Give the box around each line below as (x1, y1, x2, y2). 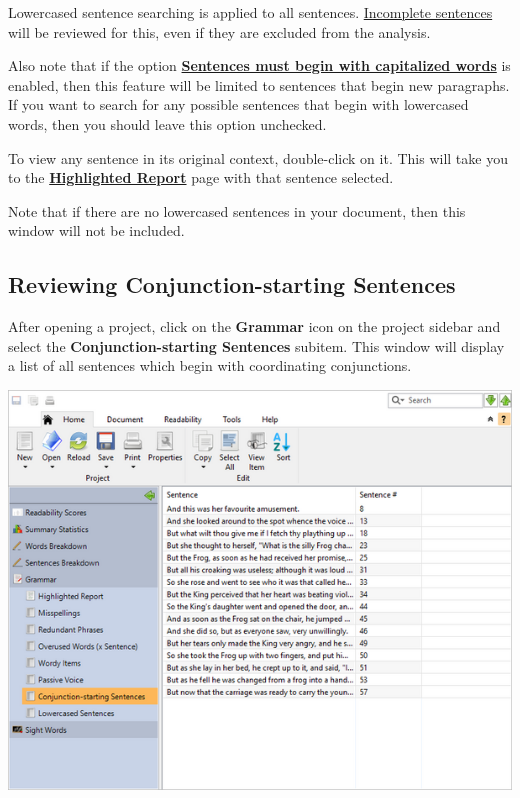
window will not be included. (8, 220, 185, 241)
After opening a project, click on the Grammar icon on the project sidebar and (8, 316, 501, 337)
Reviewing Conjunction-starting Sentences (8, 269, 456, 300)
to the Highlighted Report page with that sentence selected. (8, 167, 394, 188)
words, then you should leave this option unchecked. (8, 113, 327, 134)
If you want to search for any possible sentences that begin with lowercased (8, 94, 469, 115)
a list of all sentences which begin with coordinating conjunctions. (8, 355, 412, 376)
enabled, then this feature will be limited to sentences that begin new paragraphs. (8, 74, 510, 95)
